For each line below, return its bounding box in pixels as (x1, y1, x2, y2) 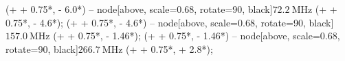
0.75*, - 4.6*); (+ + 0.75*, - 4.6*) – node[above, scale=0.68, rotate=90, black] (5, 15, 334, 29)
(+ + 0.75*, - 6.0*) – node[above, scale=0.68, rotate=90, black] (5, 2, 273, 16)
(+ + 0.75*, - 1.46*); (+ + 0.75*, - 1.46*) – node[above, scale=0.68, (53, 28, 340, 43)
